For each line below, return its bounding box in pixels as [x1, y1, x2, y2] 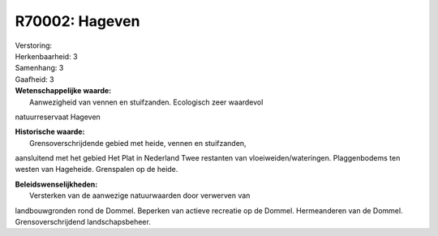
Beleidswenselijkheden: [15, 179, 98, 189]
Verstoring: [15, 41, 53, 50]
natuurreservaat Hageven [15, 112, 101, 122]
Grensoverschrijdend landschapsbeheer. [15, 217, 152, 227]
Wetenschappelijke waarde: [15, 86, 112, 96]
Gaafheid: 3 [15, 74, 54, 84]
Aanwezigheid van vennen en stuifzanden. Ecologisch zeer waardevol [29, 97, 264, 107]
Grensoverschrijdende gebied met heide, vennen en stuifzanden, [29, 138, 247, 148]
